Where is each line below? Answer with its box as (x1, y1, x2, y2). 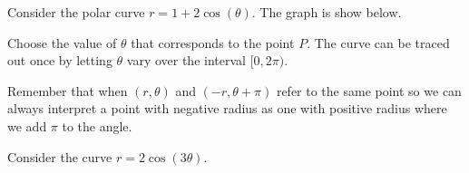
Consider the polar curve (7, 3, 145, 21)
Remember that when (7, 81, 128, 100)
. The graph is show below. (251, 3, 402, 21)
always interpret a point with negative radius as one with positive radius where (7, 99, 447, 118)
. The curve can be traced (307, 33, 450, 52)
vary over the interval (126, 51, 246, 70)
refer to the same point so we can (276, 81, 462, 100)
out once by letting (7, 51, 112, 70)
